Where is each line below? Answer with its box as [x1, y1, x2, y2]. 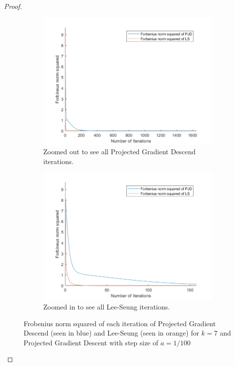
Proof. [4, 1, 22, 11]
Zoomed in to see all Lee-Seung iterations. [43, 301, 170, 311]
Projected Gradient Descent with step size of [24, 337, 158, 347]
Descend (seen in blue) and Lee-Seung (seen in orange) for [24, 328, 199, 338]
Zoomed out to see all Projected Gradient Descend [43, 146, 196, 157]
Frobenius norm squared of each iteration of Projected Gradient [24, 318, 216, 328]
